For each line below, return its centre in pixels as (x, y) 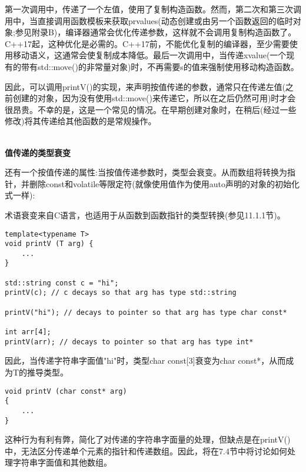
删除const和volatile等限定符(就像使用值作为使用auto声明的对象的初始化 (164, 183)
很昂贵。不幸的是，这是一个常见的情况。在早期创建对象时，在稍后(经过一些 (151, 109)
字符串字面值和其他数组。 (62, 462)
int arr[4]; (28, 332)
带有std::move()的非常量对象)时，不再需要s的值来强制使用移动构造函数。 (160, 66)
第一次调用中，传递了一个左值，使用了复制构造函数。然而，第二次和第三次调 (153, 9)
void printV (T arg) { (49, 244)
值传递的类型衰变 (38, 152)
